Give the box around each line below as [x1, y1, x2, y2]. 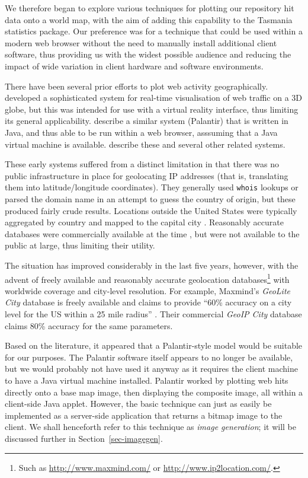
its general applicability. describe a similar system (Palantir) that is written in [5, 114, 288, 127]
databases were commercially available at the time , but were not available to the [5, 227, 300, 240]
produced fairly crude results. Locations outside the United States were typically [5, 204, 297, 216]
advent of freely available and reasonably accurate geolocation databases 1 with [5, 271, 290, 285]
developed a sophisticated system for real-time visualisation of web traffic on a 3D [5, 91, 303, 104]
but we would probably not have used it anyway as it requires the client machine [5, 362, 298, 375]
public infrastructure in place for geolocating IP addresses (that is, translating [5, 169, 288, 181]
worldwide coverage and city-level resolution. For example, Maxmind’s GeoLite [5, 284, 291, 297]
